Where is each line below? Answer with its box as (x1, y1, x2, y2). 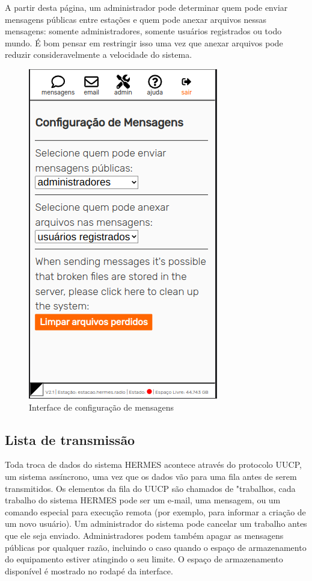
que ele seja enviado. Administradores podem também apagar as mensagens (5, 529, 284, 541)
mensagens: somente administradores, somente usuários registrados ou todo (5, 25, 282, 37)
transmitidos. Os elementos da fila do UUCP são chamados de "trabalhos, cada (5, 482, 296, 494)
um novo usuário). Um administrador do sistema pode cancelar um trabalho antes (5, 517, 307, 530)
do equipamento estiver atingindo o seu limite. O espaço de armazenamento (5, 553, 283, 565)
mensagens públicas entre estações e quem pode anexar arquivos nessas (5, 13, 267, 25)
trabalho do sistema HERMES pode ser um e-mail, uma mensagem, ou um (5, 494, 281, 506)
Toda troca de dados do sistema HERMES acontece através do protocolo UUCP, (5, 458, 302, 471)
